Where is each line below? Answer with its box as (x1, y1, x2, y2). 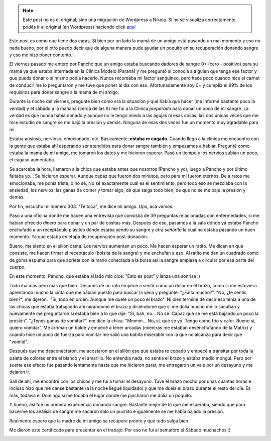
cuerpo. (9, 264, 26, 270)
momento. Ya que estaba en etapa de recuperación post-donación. (9, 234, 148, 240)
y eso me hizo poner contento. (9, 52, 73, 58)
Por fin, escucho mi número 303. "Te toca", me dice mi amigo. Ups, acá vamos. (9, 203, 174, 209)
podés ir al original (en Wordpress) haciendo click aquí (23, 24, 135, 30)
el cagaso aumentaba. (9, 157, 55, 163)
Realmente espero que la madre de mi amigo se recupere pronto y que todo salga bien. (9, 417, 190, 424)
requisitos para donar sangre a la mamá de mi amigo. (9, 89, 119, 95)
